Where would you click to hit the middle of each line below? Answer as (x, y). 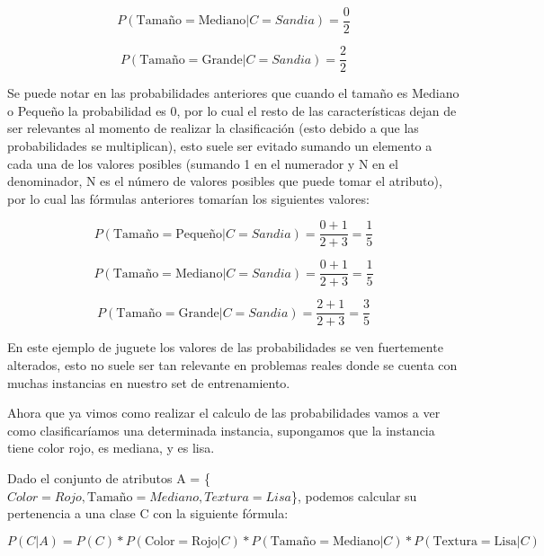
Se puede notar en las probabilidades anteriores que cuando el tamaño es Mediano (233, 93)
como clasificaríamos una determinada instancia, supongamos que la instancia (221, 430)
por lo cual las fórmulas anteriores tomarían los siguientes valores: (188, 198)
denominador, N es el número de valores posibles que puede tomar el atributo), (225, 181)
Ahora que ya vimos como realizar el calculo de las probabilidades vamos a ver (224, 413)
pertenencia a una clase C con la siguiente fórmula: (148, 513)
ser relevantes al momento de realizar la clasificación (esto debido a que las (213, 128)
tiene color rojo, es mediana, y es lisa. (111, 448)
